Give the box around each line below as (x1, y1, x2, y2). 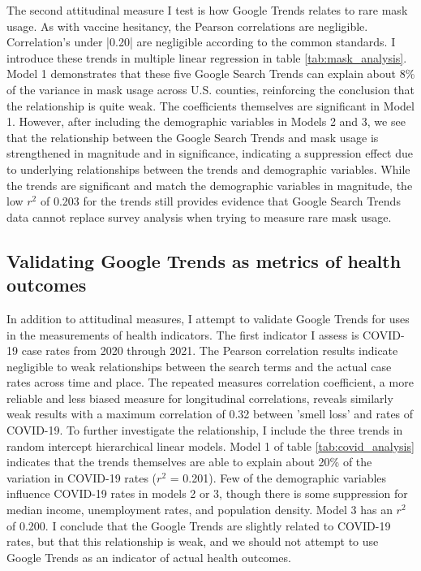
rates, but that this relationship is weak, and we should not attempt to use (6, 533, 379, 550)
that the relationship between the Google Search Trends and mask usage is (6, 128, 379, 145)
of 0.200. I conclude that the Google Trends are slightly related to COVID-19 (6, 517, 391, 534)
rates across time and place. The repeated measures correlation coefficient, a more (6, 374, 414, 391)
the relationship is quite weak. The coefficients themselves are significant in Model (6, 97, 415, 114)
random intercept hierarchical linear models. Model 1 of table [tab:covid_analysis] (6, 437, 415, 454)
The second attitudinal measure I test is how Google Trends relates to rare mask (6, 2, 408, 18)
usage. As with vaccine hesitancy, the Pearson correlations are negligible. (6, 17, 368, 34)
